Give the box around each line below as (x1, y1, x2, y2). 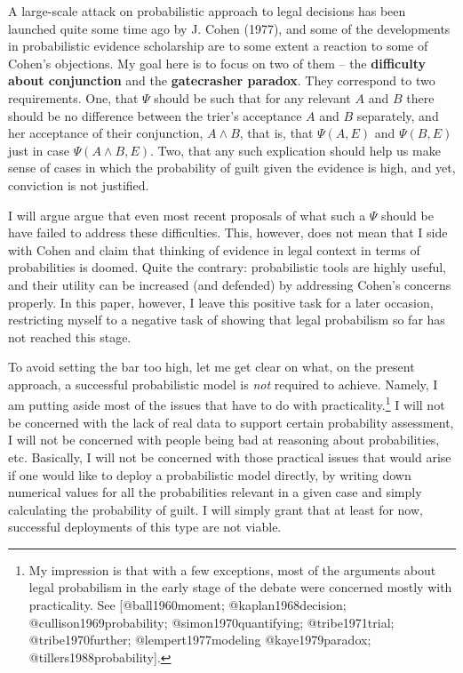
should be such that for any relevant (154, 88, 351, 107)
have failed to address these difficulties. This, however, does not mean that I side (8, 223, 448, 242)
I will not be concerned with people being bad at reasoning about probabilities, (8, 430, 440, 449)
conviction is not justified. (8, 175, 149, 194)
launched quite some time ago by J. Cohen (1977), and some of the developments (8, 19, 451, 37)
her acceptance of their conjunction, (8, 124, 204, 142)
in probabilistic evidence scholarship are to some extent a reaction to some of (8, 36, 428, 55)
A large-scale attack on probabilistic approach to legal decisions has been (8, 2, 406, 20)
